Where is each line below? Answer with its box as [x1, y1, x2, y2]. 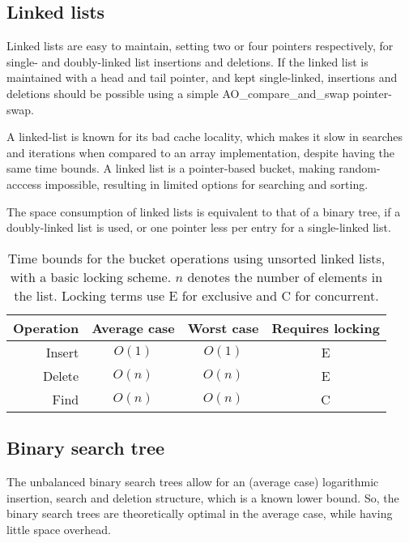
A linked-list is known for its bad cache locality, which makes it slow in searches [6, 128, 403, 145]
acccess [6, 175, 41, 192]
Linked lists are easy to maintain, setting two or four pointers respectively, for [6, 37, 394, 54]
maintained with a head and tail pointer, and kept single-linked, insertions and [6, 69, 398, 86]
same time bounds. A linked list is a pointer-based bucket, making [6, 160, 335, 177]
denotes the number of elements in [187, 267, 383, 286]
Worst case [187, 318, 259, 337]
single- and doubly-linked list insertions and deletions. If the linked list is [6, 53, 369, 70]
